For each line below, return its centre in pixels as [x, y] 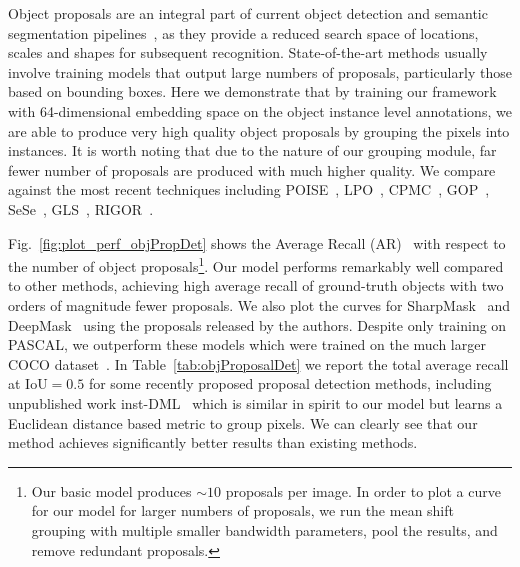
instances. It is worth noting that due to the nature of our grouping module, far [252, 150]
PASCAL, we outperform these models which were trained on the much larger [247, 344]
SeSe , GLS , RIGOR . [81, 208]
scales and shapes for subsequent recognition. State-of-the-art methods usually [248, 52]
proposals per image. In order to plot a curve [363, 490]
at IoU [28, 383]
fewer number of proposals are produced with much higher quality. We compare [252, 169]
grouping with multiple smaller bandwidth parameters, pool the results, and [264, 529]
